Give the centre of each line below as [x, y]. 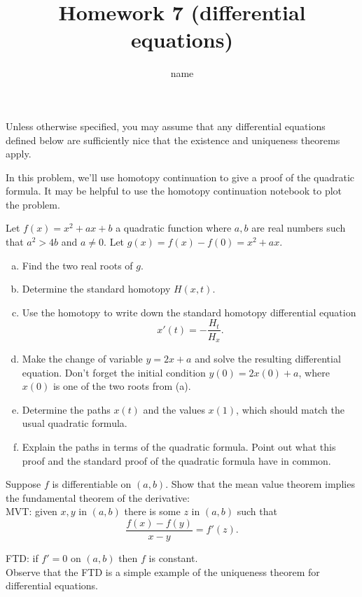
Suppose [23, 484]
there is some [152, 511]
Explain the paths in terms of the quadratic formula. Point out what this [179, 446]
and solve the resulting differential [268, 358]
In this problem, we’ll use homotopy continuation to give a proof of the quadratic [180, 177]
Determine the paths [66, 409]
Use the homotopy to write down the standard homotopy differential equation [189, 312]
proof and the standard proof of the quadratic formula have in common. [176, 460]
